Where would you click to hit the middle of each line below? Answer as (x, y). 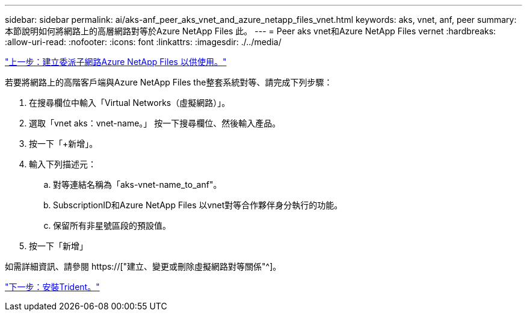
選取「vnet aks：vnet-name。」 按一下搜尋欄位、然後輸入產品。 (155, 123)
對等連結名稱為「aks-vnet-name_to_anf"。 (137, 184)
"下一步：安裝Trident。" (52, 287)
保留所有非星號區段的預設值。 (112, 225)
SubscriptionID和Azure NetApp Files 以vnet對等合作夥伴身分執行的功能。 (198, 205)
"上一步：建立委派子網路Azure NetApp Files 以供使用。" (116, 62)
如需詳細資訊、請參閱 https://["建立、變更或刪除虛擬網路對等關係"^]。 (143, 266)
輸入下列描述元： (63, 164)
